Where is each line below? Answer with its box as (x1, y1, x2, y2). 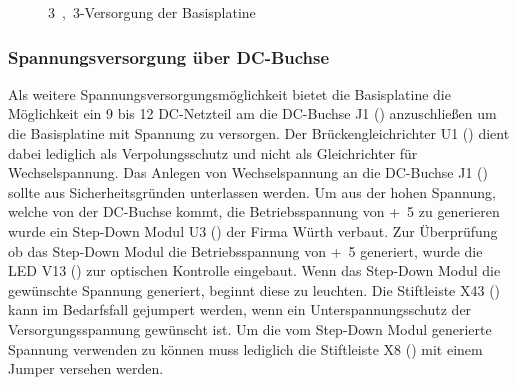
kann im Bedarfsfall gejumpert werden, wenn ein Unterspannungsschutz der (8, 299, 472, 320)
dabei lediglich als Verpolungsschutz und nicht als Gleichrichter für (8, 142, 418, 163)
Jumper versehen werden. (8, 358, 164, 379)
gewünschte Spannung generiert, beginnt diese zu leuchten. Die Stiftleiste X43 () (8, 279, 501, 300)
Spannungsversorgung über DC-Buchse (8, 44, 330, 69)
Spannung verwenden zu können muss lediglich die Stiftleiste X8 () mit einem (8, 338, 483, 359)
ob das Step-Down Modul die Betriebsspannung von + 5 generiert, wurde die (8, 240, 483, 261)
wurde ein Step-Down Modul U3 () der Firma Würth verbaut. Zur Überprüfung (8, 220, 498, 241)
